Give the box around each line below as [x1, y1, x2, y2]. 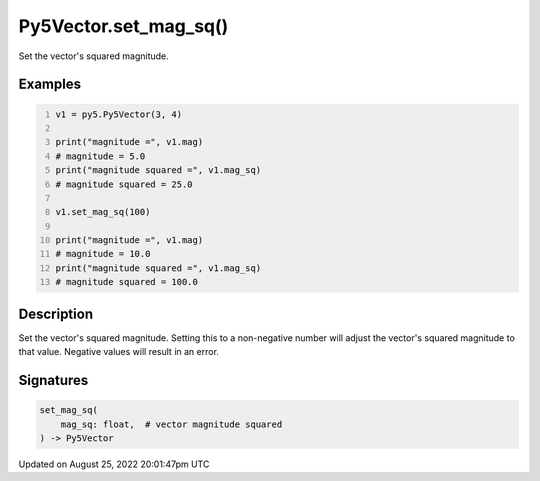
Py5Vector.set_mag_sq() [18, 15, 229, 37]
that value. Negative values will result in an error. [18, 346, 220, 358]
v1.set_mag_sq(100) [55, 206, 151, 218]
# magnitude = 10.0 [55, 248, 151, 260]
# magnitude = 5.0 [55, 150, 146, 162]
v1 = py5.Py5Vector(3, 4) [55, 108, 183, 120]
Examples [18, 76, 82, 93]
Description [18, 305, 94, 322]
